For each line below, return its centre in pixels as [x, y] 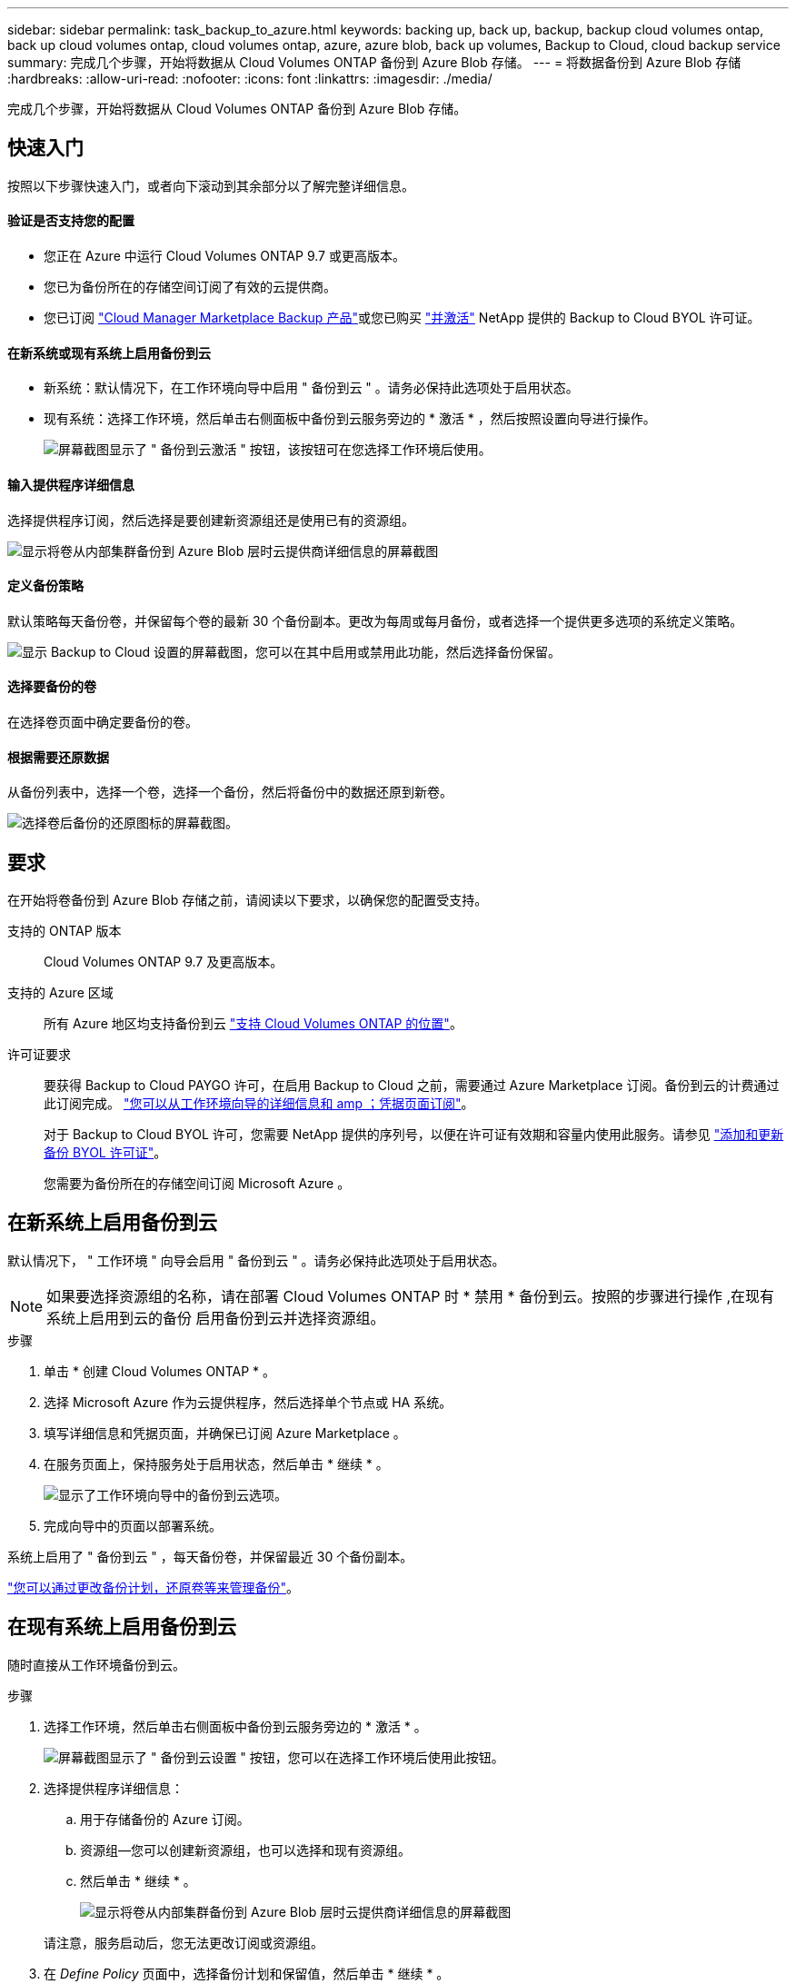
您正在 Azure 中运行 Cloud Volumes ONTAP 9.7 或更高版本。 [224, 256]
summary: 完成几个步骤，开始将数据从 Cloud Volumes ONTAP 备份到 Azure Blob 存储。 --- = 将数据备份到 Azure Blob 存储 [374, 62]
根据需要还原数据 [58, 757]
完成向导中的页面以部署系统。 [133, 1525]
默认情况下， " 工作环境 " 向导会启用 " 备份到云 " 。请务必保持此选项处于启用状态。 [256, 1260]
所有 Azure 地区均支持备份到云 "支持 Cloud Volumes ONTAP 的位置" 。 [253, 1023]
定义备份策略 [45, 586]
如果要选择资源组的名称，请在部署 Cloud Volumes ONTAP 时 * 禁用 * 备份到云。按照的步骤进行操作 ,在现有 [411, 1296]
